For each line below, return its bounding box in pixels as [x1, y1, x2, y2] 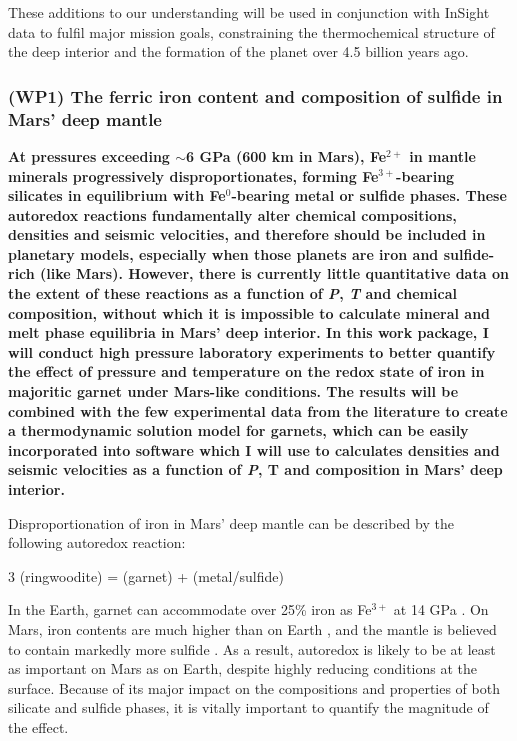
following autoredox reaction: [8, 532, 186, 553]
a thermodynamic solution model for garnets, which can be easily [8, 420, 469, 441]
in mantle [409, 145, 476, 166]
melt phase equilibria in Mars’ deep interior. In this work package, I [8, 322, 489, 343]
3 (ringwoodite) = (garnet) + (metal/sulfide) [8, 565, 284, 586]
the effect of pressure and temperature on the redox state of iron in [8, 361, 485, 382]
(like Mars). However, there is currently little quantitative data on [40, 263, 509, 284]
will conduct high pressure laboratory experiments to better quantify [8, 341, 496, 362]
